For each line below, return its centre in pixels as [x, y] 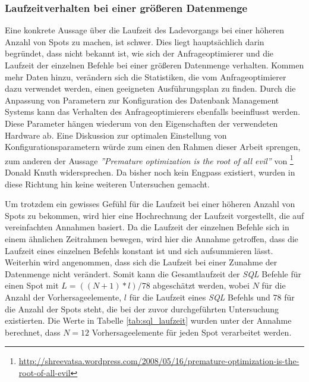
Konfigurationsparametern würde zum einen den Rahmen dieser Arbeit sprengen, [153, 147]
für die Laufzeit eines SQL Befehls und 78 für [212, 297]
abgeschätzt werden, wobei [201, 285]
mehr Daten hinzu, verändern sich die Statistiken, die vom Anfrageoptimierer [146, 76]
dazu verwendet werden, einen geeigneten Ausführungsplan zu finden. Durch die [150, 88]
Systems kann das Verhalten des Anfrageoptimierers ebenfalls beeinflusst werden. [153, 112]
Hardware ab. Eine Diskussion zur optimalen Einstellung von [116, 135]
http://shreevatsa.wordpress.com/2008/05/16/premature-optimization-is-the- [159, 361]
